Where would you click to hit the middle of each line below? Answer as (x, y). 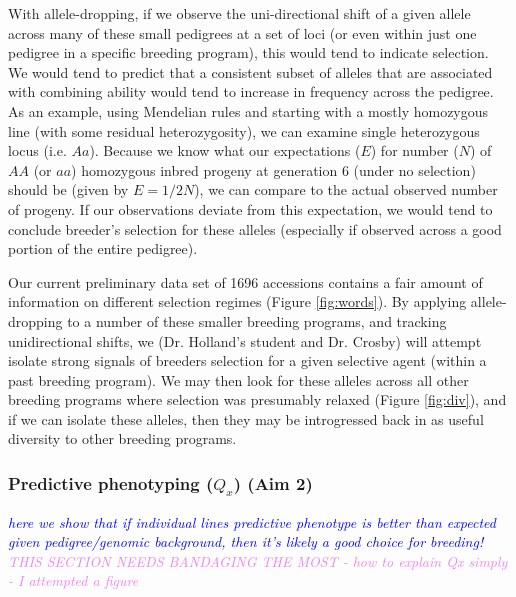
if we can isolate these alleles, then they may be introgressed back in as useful (246, 418)
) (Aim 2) (273, 482)
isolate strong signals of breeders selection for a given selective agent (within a (247, 360)
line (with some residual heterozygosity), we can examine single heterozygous (244, 130)
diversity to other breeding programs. (122, 438)
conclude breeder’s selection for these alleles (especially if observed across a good (255, 228)
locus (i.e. (37, 150)
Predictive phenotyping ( (111, 482)
